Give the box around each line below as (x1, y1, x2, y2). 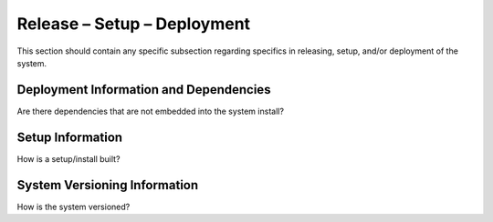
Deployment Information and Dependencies (16, 82, 271, 97)
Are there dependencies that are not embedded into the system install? (16, 106, 285, 116)
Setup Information (16, 129, 123, 145)
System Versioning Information (16, 177, 199, 193)
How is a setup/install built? (16, 153, 121, 164)
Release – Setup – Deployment (16, 14, 251, 34)
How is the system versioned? (16, 201, 131, 212)
